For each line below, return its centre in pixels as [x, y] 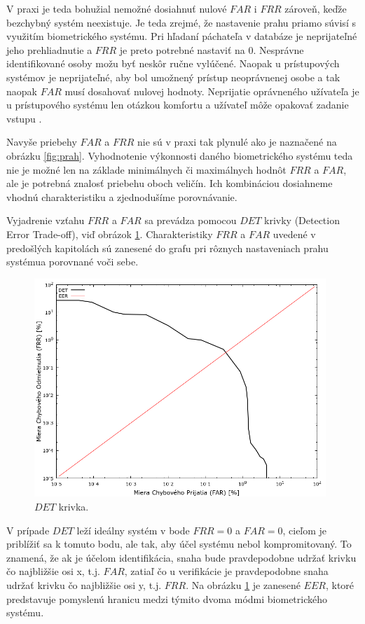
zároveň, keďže [316, 8]
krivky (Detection [302, 220]
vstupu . [24, 118]
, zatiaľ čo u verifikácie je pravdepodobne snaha [226, 571]
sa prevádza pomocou [191, 220]
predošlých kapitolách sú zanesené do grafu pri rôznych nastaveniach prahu [167, 248]
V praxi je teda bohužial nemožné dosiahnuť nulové [117, 8]
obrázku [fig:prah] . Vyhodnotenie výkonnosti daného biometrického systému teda [180, 155]
